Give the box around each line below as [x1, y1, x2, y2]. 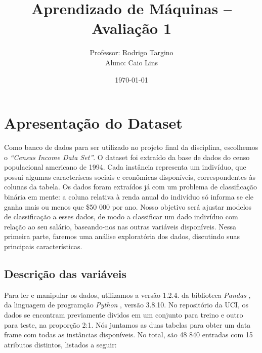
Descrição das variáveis [4, 265, 127, 281]
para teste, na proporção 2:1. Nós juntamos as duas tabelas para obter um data [4, 319, 251, 330]
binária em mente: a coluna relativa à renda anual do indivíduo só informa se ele [4, 191, 254, 202]
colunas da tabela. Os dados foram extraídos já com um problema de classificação [4, 181, 257, 192]
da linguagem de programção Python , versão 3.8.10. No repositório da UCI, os [4, 299, 248, 310]
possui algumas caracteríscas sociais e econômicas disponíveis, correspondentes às [4, 171, 255, 182]
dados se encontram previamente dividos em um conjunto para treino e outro [4, 309, 243, 320]
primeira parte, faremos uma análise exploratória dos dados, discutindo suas [4, 231, 240, 242]
